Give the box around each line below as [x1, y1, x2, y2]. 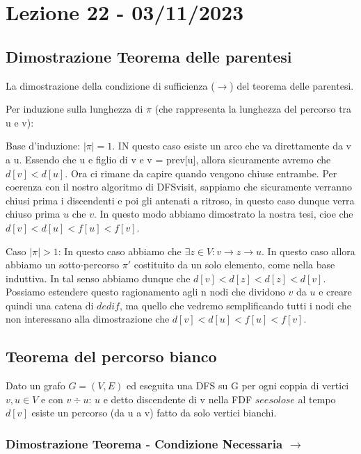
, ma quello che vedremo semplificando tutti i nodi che [119, 298, 351, 312]
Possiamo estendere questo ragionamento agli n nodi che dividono [6, 284, 285, 299]
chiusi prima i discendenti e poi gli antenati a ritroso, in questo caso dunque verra [6, 193, 355, 207]
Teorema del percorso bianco [6, 346, 217, 367]
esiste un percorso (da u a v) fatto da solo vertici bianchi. [31, 405, 277, 420]
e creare [319, 284, 352, 299]
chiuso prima [6, 206, 61, 221]
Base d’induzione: [6, 138, 81, 153]
